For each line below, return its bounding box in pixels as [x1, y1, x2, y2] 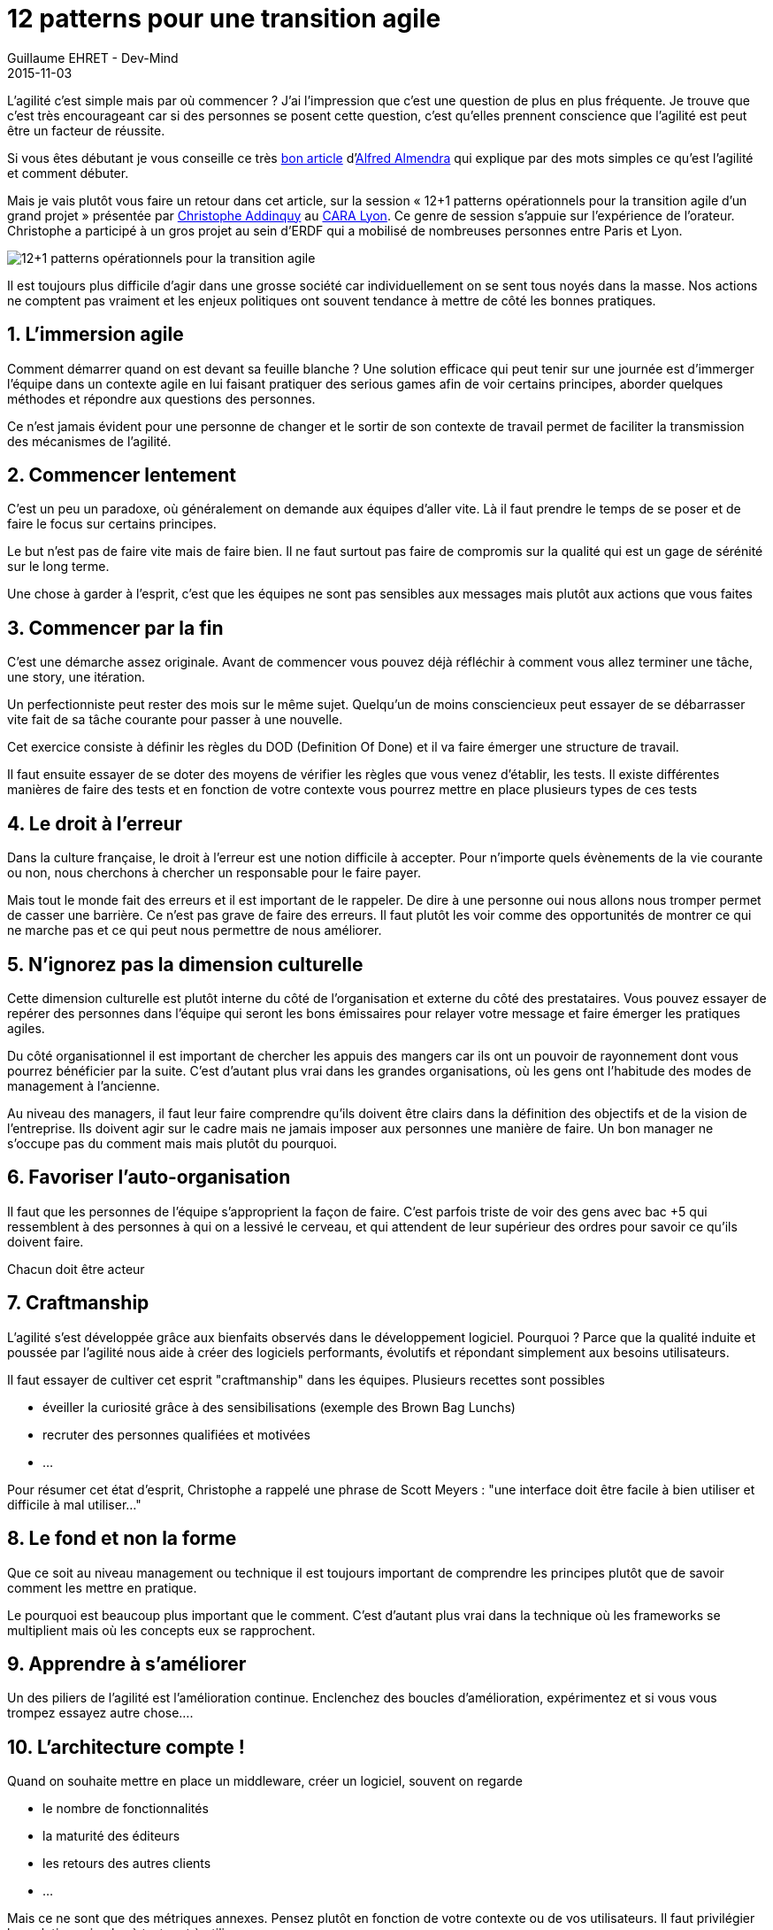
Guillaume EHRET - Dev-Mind [7, 50, 179, 66]
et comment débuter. [7, 165, 129, 181]
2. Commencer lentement [7, 464, 236, 487]
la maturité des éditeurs [42, 1828, 180, 1844]
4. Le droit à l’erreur [7, 812, 183, 835]
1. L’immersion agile [7, 323, 184, 346]
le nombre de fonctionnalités [42, 1801, 209, 1817]
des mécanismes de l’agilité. [7, 433, 172, 449]
